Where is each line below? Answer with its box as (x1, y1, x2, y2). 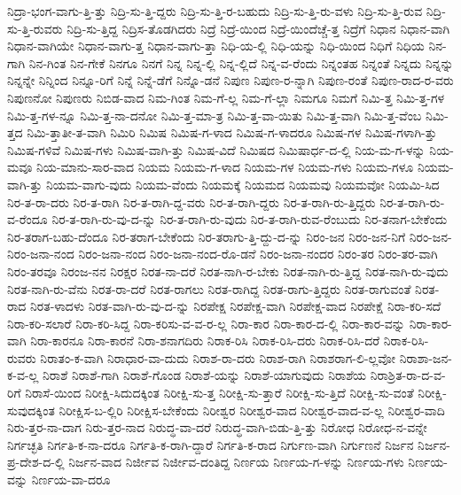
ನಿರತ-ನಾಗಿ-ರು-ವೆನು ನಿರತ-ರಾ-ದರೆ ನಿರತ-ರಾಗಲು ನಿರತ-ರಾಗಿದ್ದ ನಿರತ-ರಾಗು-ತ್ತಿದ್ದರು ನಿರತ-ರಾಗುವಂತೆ (7, 279, 411, 298)
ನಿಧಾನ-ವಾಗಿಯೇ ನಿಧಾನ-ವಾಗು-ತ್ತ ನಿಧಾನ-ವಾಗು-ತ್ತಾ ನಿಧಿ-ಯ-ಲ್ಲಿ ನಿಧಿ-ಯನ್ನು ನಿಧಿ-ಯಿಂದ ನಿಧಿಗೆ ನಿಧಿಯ (7, 36, 425, 55)
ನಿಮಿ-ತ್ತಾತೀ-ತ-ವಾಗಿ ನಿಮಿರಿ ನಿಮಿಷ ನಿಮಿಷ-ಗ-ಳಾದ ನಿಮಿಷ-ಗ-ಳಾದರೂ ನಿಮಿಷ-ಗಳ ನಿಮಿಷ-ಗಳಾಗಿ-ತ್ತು (27, 123, 437, 142)
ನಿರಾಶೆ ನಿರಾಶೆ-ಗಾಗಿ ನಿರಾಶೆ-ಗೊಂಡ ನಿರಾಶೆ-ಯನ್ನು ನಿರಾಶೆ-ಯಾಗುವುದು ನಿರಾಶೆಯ (43, 366, 367, 384)
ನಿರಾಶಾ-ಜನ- (399, 348, 452, 367)
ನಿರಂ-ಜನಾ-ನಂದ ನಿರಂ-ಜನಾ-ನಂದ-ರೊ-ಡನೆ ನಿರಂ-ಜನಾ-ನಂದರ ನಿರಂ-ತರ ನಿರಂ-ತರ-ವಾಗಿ (78, 244, 438, 263)
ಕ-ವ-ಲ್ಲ (7, 366, 39, 384)
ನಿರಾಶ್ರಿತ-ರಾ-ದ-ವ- (370, 366, 446, 384)
